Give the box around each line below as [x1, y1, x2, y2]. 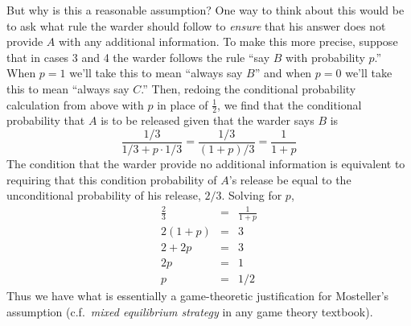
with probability [286, 48, 365, 65]
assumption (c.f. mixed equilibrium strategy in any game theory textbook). [6, 303, 373, 320]
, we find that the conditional [217, 96, 362, 113]
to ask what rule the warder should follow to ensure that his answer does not [6, 17, 386, 34]
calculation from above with [6, 96, 144, 113]
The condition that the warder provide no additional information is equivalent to [6, 155, 405, 172]
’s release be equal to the [228, 171, 351, 188]
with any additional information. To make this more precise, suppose [58, 33, 398, 50]
